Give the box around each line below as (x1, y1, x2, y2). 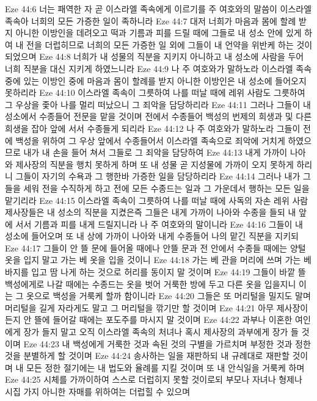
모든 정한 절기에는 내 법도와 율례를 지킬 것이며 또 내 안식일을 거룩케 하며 (26, 361, 305, 374)
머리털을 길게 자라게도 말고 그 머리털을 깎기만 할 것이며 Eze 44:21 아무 (5, 301, 274, 314)
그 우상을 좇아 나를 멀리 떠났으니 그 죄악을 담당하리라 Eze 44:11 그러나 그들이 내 (5, 98, 311, 110)
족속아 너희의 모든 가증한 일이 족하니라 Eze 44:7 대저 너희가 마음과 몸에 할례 (5, 14, 296, 27)
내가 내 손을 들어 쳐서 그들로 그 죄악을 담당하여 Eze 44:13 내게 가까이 (23, 146, 288, 159)
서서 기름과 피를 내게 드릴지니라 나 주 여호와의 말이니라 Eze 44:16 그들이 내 (15, 217, 303, 230)
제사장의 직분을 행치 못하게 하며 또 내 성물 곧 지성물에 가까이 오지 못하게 (15, 157, 294, 170)
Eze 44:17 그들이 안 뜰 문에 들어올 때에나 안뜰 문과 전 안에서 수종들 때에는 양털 (5, 241, 306, 254)
